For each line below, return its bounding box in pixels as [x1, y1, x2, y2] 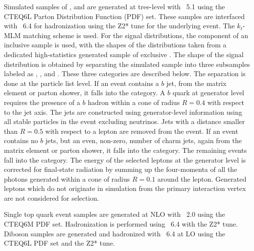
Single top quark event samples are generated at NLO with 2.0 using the [4, 209, 225, 219]
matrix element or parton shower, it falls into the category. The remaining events [4, 145, 247, 155]
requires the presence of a [4, 97, 80, 107]
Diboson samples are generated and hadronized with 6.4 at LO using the [4, 228, 225, 238]
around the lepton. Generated [157, 173, 247, 184]
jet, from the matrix [166, 78, 227, 88]
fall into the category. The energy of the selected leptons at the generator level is [4, 154, 246, 165]
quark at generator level [172, 87, 244, 98]
